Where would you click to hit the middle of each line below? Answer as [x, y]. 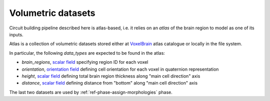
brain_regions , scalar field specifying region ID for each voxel [85, 62]
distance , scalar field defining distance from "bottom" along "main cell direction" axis [109, 83]
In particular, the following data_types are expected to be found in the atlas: [87, 53]
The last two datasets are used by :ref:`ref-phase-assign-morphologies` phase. [91, 92]
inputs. [16, 34]
